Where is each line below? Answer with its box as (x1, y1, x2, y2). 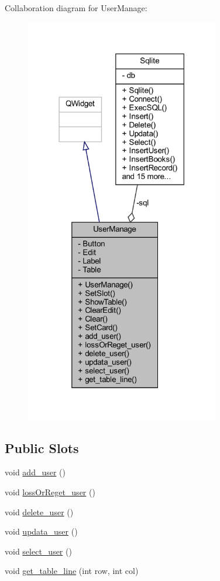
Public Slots (5, 438, 79, 457)
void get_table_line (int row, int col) (5, 565, 139, 577)
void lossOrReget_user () (5, 485, 95, 498)
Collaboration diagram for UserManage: (5, 2, 147, 13)
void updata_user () (5, 525, 78, 538)
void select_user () (5, 545, 72, 557)
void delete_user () (5, 505, 74, 518)
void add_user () (5, 466, 66, 478)
